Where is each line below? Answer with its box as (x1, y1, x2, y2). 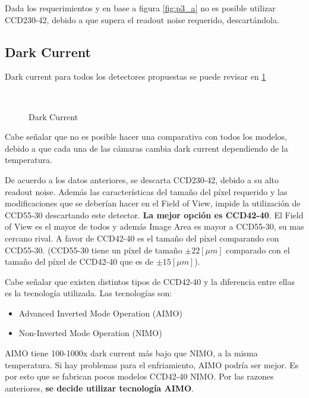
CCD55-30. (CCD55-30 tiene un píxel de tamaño (5, 243, 182, 256)
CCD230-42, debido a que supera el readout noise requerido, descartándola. (5, 13, 279, 26)
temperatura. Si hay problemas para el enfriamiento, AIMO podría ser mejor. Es (5, 358, 299, 371)
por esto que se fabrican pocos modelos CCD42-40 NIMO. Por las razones (5, 370, 274, 383)
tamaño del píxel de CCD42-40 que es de (5, 255, 154, 268)
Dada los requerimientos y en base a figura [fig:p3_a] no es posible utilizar (5, 2, 276, 14)
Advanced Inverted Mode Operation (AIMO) (18, 306, 182, 319)
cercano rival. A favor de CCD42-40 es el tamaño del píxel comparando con (5, 231, 279, 244)
